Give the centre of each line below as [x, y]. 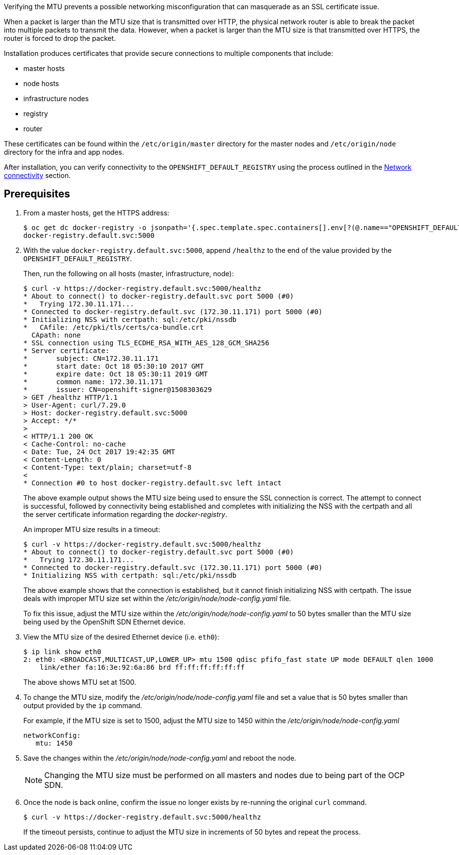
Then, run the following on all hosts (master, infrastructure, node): [129, 273]
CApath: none [56, 335]
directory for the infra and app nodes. [64, 152]
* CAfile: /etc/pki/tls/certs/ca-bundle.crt [114, 327]
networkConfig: [52, 735]
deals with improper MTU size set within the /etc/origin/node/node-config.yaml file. [157, 598]
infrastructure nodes [56, 98]
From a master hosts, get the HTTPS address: [97, 213]
